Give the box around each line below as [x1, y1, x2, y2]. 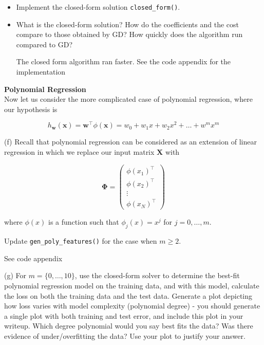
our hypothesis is [4, 103, 58, 114]
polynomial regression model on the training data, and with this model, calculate [4, 280, 259, 290]
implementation [16, 66, 66, 77]
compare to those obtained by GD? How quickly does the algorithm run [16, 29, 243, 40]
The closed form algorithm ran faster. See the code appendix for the [16, 56, 231, 67]
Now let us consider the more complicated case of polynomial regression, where [4, 94, 253, 104]
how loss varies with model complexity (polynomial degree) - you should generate [4, 300, 260, 311]
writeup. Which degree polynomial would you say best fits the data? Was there [4, 320, 253, 331]
